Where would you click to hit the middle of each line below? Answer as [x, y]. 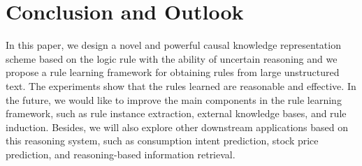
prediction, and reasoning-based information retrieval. [121, 154]
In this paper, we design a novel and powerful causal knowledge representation [173, 45]
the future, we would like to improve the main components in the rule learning [174, 99]
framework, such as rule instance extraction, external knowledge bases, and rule [176, 113]
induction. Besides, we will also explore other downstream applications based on [177, 127]
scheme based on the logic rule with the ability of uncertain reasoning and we [172, 58]
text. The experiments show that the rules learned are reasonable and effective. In [181, 85]
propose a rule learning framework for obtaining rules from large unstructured [173, 72]
